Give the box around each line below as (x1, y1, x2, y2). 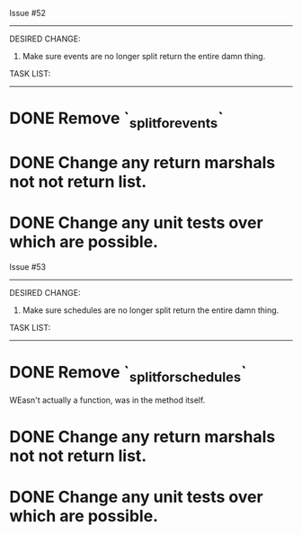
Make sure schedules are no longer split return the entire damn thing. (22, 305, 280, 316)
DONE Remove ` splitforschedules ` (9, 362, 247, 386)
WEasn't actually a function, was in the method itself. (9, 395, 206, 405)
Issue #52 (9, 8, 47, 18)
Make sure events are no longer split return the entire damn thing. (22, 51, 266, 61)
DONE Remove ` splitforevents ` (9, 108, 224, 131)
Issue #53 (9, 261, 47, 272)
